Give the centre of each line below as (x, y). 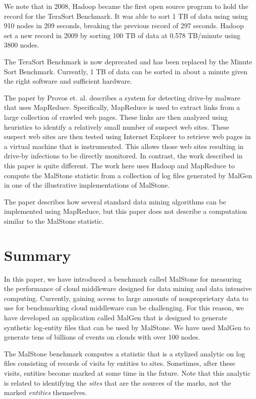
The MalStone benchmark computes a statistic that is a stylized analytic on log (125, 353)
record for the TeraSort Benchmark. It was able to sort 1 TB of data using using (126, 16)
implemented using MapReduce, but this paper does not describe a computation (126, 211)
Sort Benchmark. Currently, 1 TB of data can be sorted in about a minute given (126, 71)
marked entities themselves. (46, 392)
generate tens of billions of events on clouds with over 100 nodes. (102, 337)
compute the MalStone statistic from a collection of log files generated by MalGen (128, 175)
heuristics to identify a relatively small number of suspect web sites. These (117, 126)
